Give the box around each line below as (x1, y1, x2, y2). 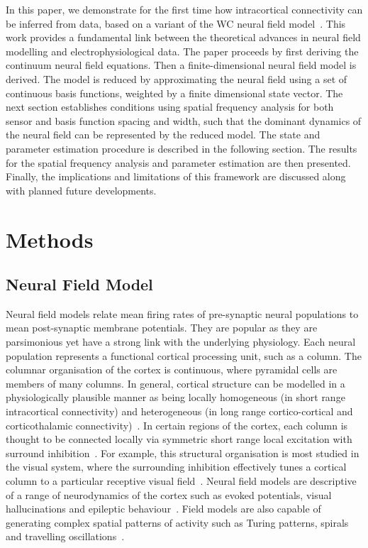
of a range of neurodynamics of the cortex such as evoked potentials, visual (6, 487, 332, 502)
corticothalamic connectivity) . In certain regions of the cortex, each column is (6, 417, 348, 432)
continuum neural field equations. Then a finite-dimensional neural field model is (6, 57, 357, 72)
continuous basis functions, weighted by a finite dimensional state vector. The (6, 85, 343, 100)
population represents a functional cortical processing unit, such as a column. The (6, 348, 362, 363)
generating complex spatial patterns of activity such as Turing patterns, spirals (6, 515, 349, 530)
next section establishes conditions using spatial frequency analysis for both (6, 99, 334, 114)
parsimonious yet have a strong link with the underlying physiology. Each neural (6, 334, 356, 349)
